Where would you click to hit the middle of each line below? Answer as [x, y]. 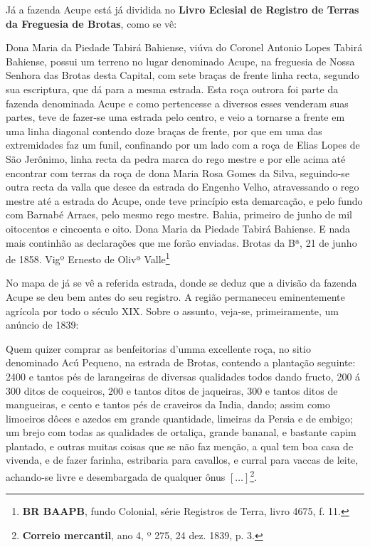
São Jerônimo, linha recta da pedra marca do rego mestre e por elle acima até [176, 158]
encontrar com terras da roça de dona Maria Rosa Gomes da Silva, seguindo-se [178, 172]
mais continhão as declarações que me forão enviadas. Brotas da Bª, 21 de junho [181, 242]
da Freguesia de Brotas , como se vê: [91, 23]
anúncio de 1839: [42, 325]
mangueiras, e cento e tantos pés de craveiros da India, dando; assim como [168, 404]
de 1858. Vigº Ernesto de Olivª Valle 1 [88, 258]
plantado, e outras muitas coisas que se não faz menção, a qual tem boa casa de [180, 446]
